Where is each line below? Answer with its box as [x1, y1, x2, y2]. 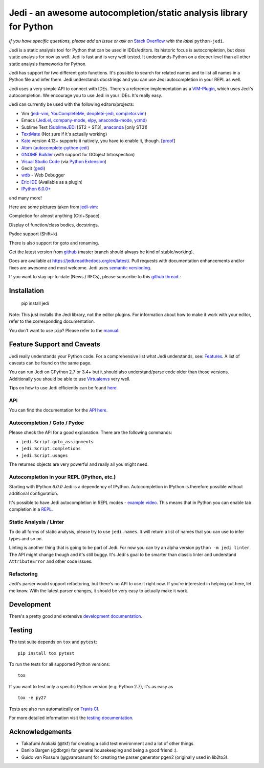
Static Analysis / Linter [9, 519, 65, 526]
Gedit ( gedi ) [21, 165, 45, 171]
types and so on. [9, 535, 43, 541]
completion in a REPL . [9, 506, 53, 512]
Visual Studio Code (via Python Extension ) [21, 158, 107, 164]
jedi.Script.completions [21, 446, 81, 452]
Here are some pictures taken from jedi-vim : [9, 204, 98, 210]
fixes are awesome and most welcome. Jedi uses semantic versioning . [9, 264, 152, 270]
